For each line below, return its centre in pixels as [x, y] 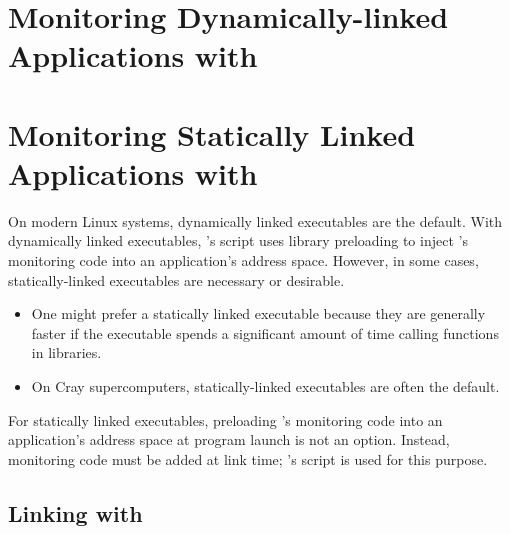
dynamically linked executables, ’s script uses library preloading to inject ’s [238, 240]
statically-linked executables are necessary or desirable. [176, 279]
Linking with [75, 512]
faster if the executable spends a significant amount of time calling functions [265, 332]
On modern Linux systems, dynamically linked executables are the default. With [255, 220]
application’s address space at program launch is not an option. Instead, [229, 439]
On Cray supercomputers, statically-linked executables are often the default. [265, 386]
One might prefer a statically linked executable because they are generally [258, 313]
